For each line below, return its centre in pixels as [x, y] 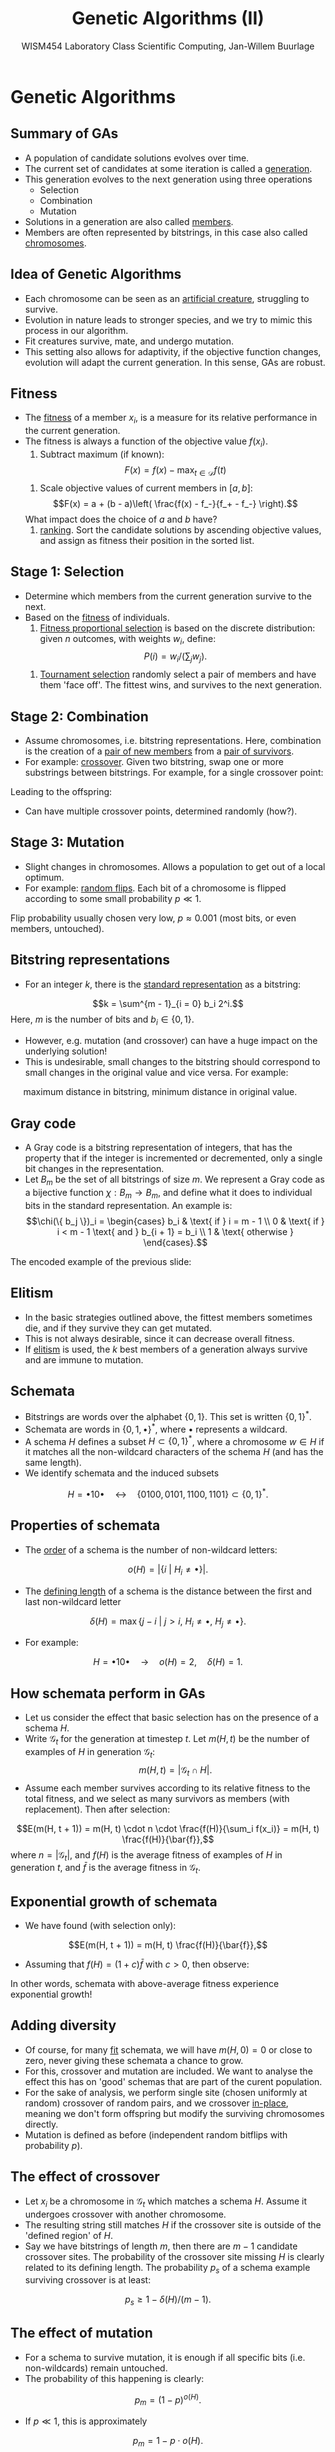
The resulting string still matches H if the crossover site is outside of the [173, 2224]
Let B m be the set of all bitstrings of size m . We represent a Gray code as [174, 1180]
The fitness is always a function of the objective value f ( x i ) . [146, 442]
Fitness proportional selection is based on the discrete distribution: [177, 628]
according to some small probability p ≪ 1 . [113, 898]
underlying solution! [66, 1051]
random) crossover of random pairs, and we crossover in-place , [156, 2103]
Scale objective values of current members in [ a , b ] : [146, 488]
